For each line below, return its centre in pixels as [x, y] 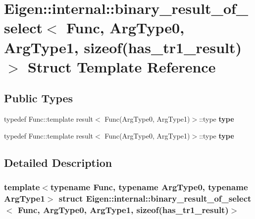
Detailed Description [58, 162]
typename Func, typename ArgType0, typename [149, 187]
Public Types [39, 98]
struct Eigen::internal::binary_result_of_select [155, 198]
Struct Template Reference [122, 66]
